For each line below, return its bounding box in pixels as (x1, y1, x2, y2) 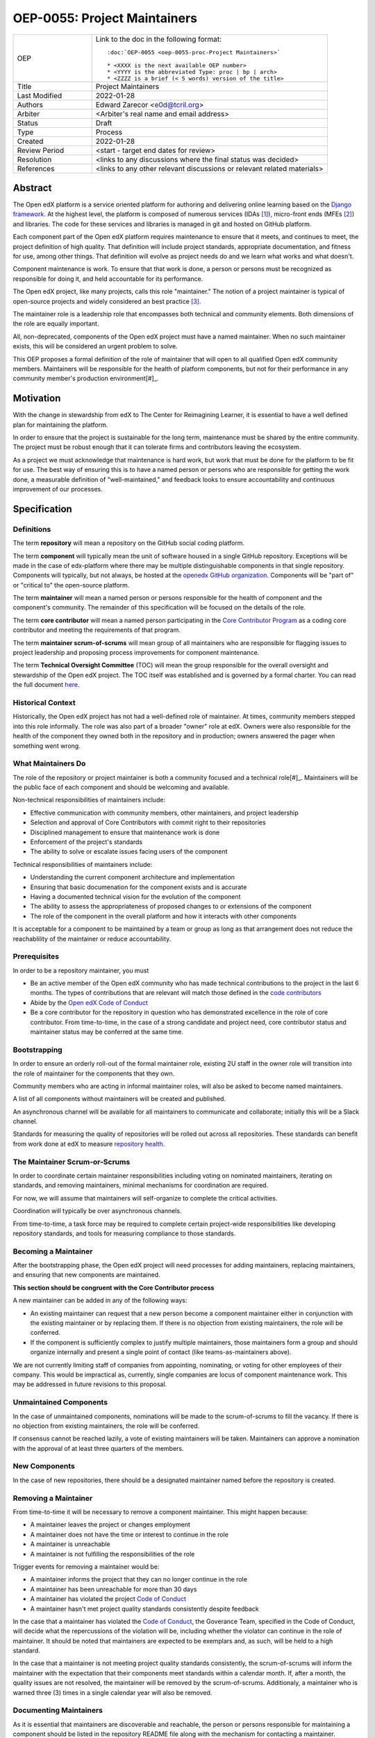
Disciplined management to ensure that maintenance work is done (30, 828, 220, 836)
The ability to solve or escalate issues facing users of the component (30, 847, 228, 856)
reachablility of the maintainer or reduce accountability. (12, 934, 172, 943)
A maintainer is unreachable (30, 1540, 110, 1548)
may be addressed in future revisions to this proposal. (12, 1380, 167, 1388)
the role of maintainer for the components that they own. (12, 1069, 175, 1078)
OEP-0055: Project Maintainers (12, 10, 198, 26)
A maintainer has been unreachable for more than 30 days (30, 1585, 197, 1593)
